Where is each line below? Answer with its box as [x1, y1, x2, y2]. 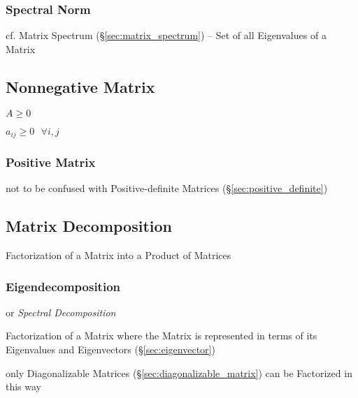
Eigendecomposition [6, 277, 121, 295]
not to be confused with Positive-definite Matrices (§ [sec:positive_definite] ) [6, 181, 328, 196]
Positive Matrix [6, 153, 96, 170]
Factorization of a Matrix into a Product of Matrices [6, 248, 231, 263]
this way [6, 379, 42, 394]
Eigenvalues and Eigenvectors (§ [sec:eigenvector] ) [6, 342, 215, 357]
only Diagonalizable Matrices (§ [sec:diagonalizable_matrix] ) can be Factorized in [6, 365, 352, 380]
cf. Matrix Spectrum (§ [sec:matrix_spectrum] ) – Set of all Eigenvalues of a [6, 28, 327, 43]
